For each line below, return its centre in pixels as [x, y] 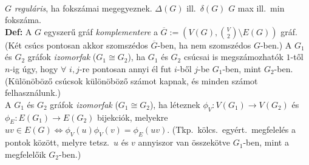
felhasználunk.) [33, 93]
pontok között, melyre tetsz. [57, 142]
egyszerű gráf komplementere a [101, 31]
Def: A [19, 31]
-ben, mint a [266, 142]
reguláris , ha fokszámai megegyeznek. [83, 8]
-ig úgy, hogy [34, 68]
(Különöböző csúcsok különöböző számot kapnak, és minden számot [131, 80]
